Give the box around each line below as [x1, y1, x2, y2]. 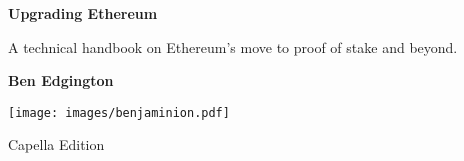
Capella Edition [8, 134, 105, 155]
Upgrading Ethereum [8, 3, 158, 23]
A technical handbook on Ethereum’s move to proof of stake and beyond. [8, 36, 458, 57]
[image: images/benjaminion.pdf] [8, 105, 230, 120]
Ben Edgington [8, 70, 114, 91]
